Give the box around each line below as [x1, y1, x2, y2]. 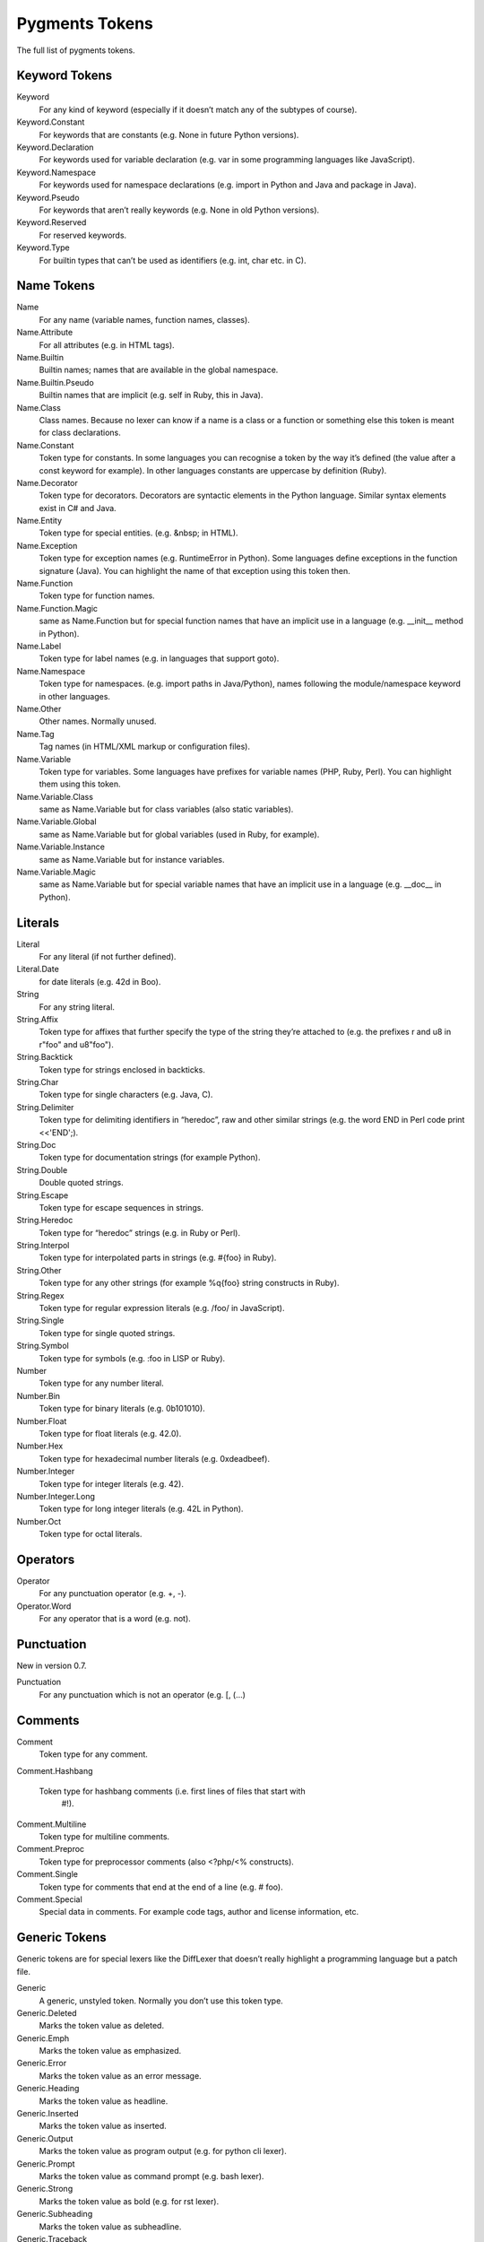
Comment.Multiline [16, 1819, 87, 1829]
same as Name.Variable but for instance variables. [39, 854, 225, 865]
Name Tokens [16, 278, 96, 293]
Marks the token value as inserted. [39, 2121, 168, 2132]
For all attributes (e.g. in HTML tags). [39, 339, 175, 350]
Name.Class [16, 402, 62, 413]
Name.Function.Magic [16, 603, 99, 613]
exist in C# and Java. [39, 502, 117, 513]
